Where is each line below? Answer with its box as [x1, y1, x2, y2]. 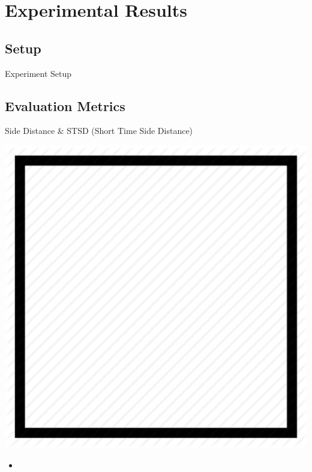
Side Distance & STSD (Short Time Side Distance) [5, 124, 193, 137]
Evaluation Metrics [5, 96, 125, 115]
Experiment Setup [5, 67, 72, 79]
